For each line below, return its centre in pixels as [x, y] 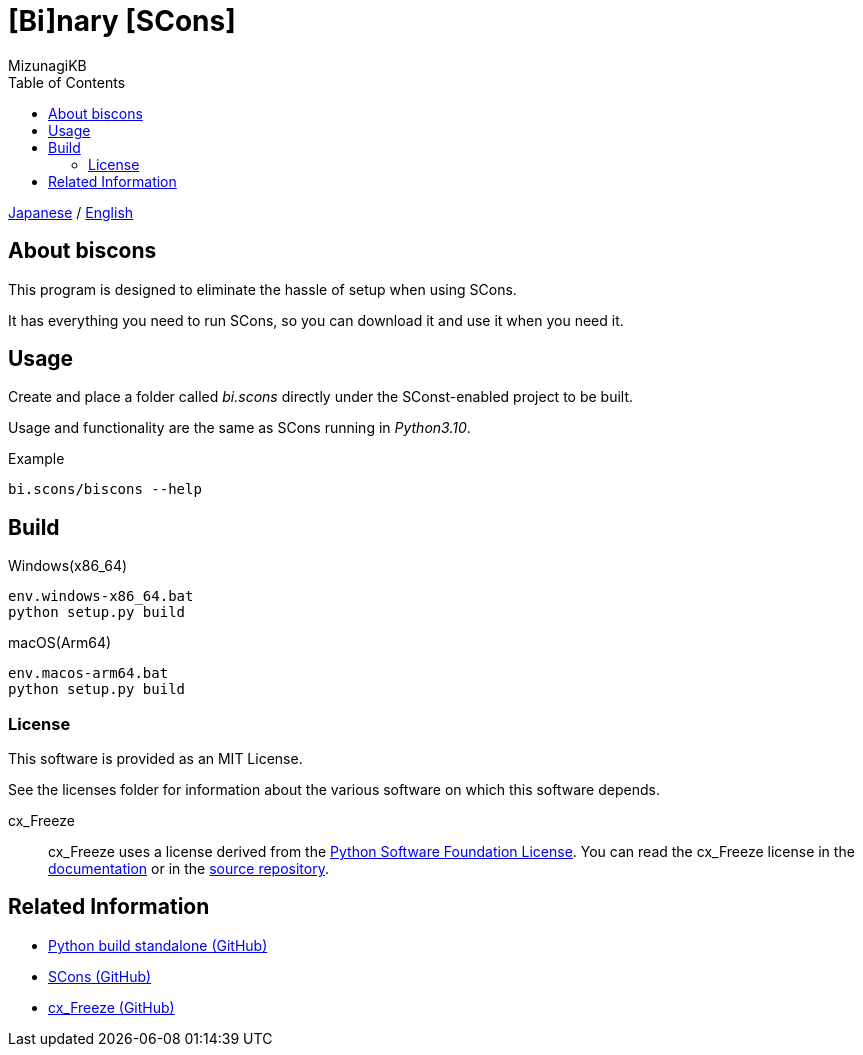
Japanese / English [71, 212]
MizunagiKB [47, 65]
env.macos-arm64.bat [88, 673]
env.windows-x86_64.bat [101, 596]
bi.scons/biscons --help [105, 489]
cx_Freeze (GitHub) [111, 1007]
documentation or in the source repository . [188, 869]
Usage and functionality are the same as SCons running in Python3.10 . [239, 428]
